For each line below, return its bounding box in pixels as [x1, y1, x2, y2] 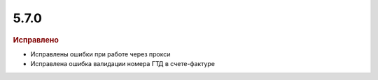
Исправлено [13, 35, 59, 45]
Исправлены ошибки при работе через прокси [30, 49, 171, 58]
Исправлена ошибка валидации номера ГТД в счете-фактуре [30, 60, 215, 68]
